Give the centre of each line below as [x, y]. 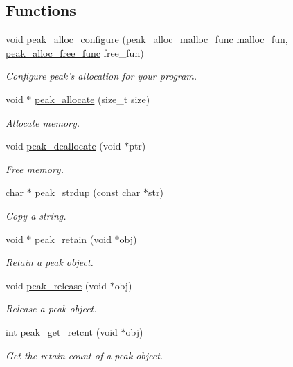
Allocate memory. [43, 122]
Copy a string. [36, 215]
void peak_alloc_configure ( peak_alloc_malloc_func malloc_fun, [147, 39]
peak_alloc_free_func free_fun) [75, 52]
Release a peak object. [51, 308]
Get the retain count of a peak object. [85, 355]
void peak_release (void [56, 285]
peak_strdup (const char [88, 192]
